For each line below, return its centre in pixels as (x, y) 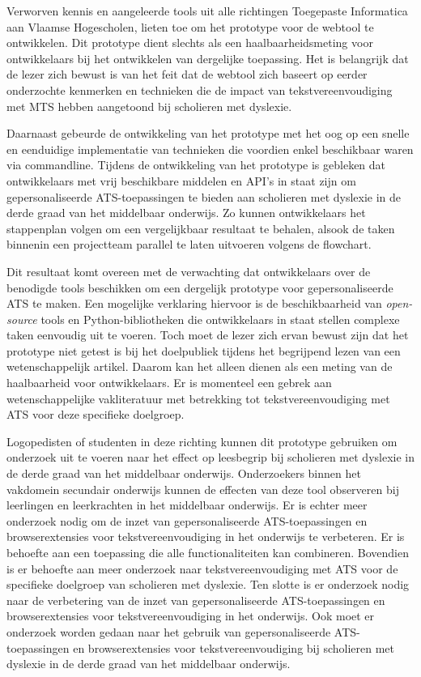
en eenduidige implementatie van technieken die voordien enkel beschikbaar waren (210, 149)
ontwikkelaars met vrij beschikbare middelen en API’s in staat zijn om (181, 180)
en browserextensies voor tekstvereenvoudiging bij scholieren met (234, 647)
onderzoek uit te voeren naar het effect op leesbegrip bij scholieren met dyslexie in (210, 457)
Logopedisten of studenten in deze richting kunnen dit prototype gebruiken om (202, 441)
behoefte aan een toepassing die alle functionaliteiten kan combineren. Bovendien (208, 552)
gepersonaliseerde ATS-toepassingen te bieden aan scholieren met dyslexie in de (204, 196)
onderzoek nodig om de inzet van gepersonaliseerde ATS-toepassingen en (187, 520)
